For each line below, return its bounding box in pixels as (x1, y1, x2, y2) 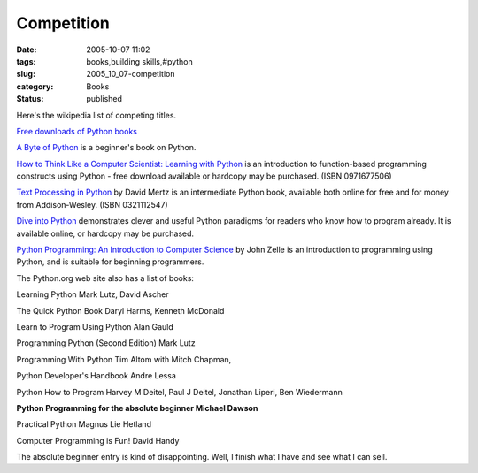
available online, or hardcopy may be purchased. (16, 228, 195, 239)
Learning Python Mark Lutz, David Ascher (16, 289, 169, 300)
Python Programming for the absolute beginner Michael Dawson (16, 402, 258, 413)
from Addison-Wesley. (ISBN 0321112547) (16, 199, 168, 210)
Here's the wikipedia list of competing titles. (16, 110, 177, 120)
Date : (16, 44, 37, 55)
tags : (16, 56, 36, 66)
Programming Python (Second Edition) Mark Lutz (16, 338, 196, 348)
